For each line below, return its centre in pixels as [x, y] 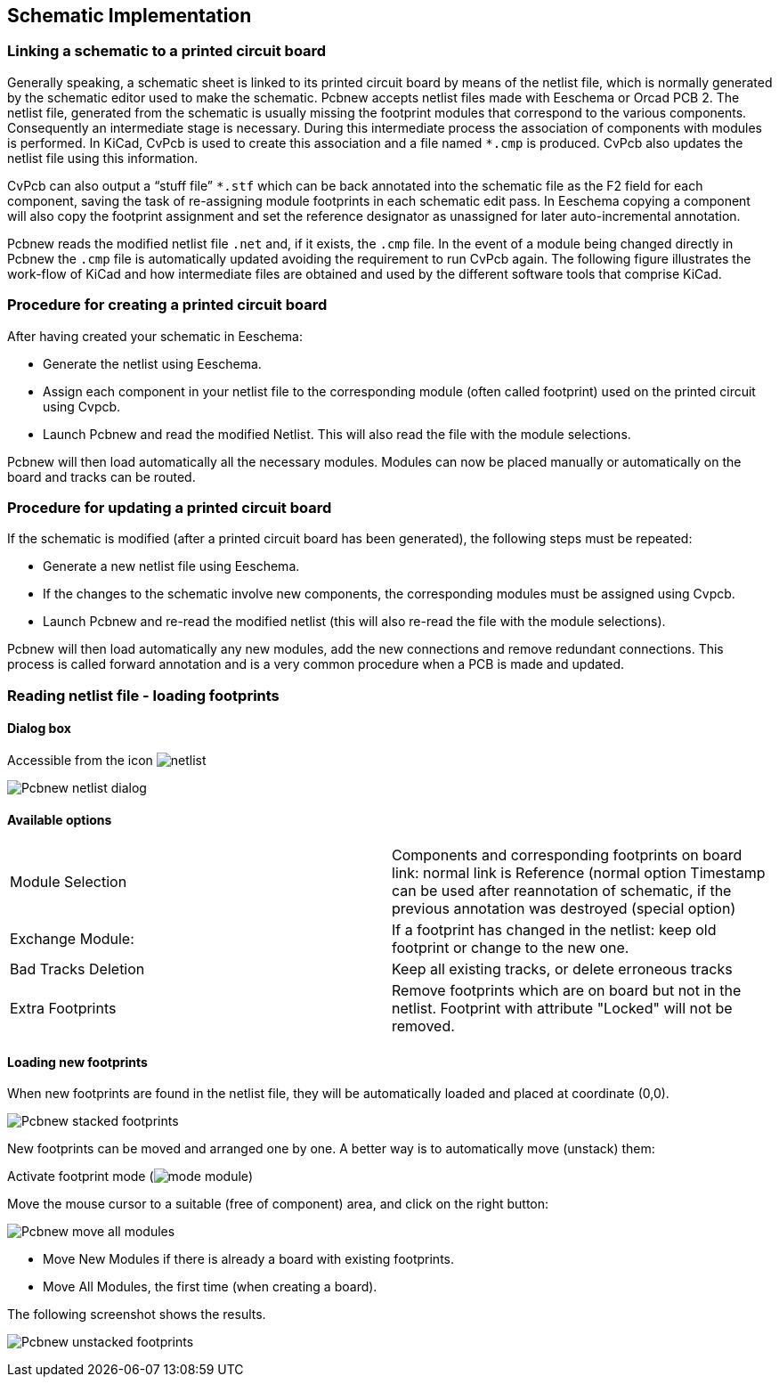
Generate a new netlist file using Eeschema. [171, 566]
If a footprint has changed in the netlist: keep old [554, 930]
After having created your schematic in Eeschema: [155, 336]
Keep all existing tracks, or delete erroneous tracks [562, 969]
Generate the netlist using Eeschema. [152, 363]
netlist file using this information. [103, 158]
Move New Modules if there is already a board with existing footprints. [249, 1259]
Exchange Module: [72, 939]
